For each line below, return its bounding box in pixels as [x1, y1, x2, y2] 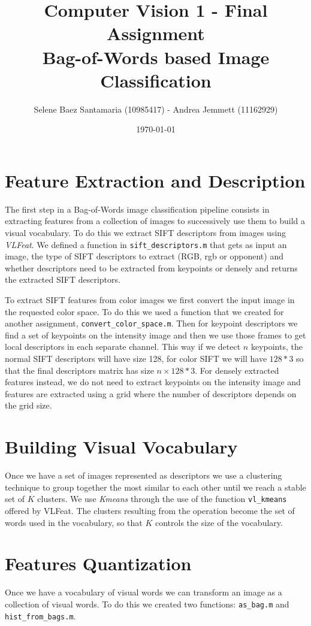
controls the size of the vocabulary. [155, 516, 283, 528]
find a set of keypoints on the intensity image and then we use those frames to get [5, 328, 306, 341]
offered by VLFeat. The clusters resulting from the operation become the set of [5, 504, 295, 516]
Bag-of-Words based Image [42, 44, 270, 69]
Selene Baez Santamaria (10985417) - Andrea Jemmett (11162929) [34, 102, 278, 115]
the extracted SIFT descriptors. [5, 273, 120, 286]
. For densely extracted [195, 364, 279, 376]
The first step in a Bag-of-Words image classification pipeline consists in [5, 202, 270, 215]
